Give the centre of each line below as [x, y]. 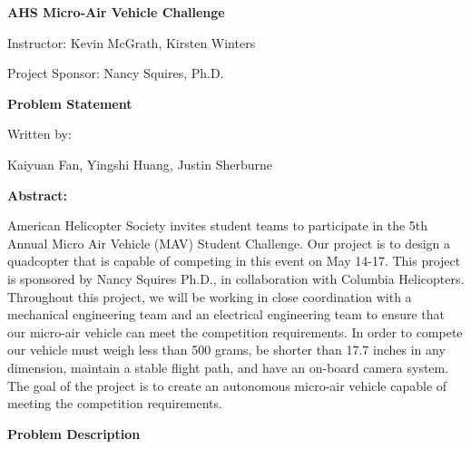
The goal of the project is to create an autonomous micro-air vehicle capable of [227, 385]
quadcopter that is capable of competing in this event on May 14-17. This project [234, 261]
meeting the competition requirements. [115, 403]
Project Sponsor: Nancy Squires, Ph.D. [116, 73]
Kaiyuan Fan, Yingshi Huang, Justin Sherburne [140, 164]
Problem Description [74, 433]
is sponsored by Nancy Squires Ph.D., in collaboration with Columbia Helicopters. [236, 278]
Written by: [39, 134]
